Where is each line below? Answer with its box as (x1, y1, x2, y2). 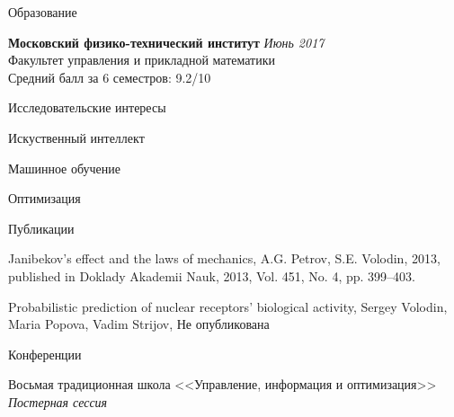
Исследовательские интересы (8, 98, 166, 117)
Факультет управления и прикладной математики (8, 50, 276, 69)
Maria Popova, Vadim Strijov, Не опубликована (8, 315, 270, 333)
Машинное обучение (8, 158, 121, 177)
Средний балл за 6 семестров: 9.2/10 (8, 67, 211, 86)
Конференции (8, 344, 82, 363)
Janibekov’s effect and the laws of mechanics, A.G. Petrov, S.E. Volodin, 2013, (8, 249, 441, 268)
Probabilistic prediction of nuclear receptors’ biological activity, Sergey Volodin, (8, 297, 448, 315)
